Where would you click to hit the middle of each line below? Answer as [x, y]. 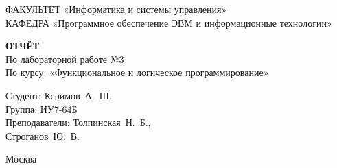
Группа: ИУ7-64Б [42, 109]
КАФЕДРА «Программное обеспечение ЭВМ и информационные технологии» [169, 22]
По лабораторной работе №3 [65, 59]
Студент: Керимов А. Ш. [59, 95]
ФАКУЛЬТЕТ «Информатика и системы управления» [116, 9]
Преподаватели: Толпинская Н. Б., [78, 122]
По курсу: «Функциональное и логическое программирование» [137, 72]
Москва [21, 159]
